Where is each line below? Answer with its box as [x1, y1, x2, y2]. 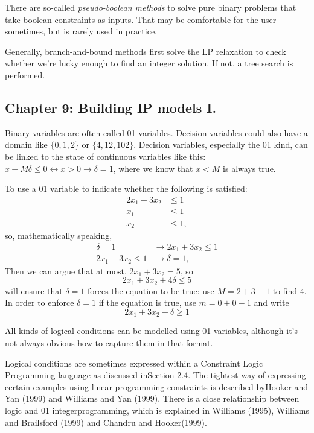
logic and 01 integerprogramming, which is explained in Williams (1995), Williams [5, 404, 309, 416]
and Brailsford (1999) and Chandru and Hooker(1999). [5, 416, 207, 428]
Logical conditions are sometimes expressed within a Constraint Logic [5, 356, 263, 369]
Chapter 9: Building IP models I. [5, 98, 217, 116]
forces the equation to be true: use [87, 284, 214, 297]
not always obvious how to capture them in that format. [5, 337, 213, 349]
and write [254, 296, 289, 309]
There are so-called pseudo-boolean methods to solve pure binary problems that [5, 1, 296, 13]
